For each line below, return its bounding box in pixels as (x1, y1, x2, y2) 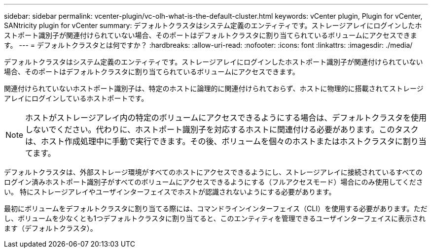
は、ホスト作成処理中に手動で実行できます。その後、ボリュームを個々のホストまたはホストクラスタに (25, 136, 403, 146)
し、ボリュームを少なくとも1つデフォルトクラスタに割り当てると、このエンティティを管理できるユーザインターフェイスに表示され (4, 214, 426, 222)
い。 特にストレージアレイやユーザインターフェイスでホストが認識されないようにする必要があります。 (4, 188, 336, 196)
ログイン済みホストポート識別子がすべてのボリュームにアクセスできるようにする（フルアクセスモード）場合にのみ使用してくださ (4, 178, 423, 186)
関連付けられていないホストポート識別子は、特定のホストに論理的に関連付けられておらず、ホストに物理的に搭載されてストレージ (4, 84, 424, 93)
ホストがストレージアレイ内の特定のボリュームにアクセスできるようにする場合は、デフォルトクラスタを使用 (25, 113, 427, 123)
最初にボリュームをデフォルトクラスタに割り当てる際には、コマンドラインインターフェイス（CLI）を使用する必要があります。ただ (4, 204, 428, 213)
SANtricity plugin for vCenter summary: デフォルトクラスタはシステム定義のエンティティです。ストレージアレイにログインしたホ (4, 21, 422, 30)
